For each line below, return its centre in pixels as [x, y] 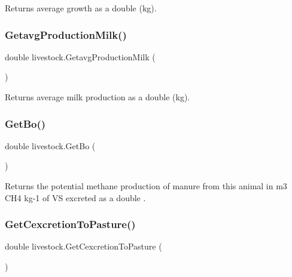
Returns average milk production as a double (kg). [98, 97]
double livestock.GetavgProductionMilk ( [80, 56]
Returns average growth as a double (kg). [81, 8]
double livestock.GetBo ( [50, 145]
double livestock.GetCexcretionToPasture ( [83, 246]
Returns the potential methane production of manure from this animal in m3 [146, 186]
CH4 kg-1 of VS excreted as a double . [75, 197]
